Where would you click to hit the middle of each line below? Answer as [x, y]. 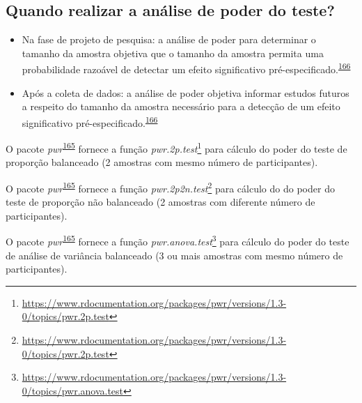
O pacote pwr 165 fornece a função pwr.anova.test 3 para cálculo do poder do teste [178, 241]
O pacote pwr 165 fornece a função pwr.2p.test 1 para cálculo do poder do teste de [176, 147]
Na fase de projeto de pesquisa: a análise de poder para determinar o [169, 39]
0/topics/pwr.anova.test [73, 390]
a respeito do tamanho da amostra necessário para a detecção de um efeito [181, 106]
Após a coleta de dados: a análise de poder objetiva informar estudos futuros [186, 92]
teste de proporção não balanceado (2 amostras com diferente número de [160, 202]
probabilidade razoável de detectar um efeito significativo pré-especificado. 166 [186, 68]
